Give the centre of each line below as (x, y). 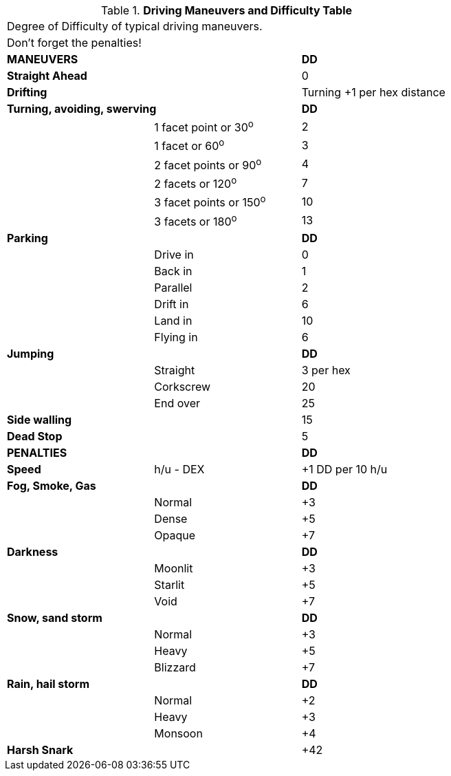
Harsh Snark (40, 750)
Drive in (174, 254)
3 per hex (326, 370)
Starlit (169, 584)
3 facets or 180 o (196, 220)
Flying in (176, 337)
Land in (173, 320)
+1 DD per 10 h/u (344, 469)
